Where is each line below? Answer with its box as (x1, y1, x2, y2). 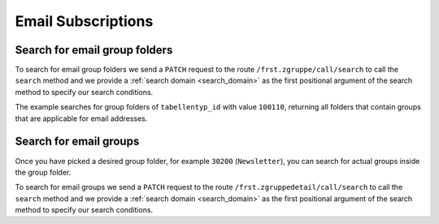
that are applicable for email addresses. (15, 114, 148, 123)
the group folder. (15, 167, 72, 177)
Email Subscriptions (15, 12, 154, 30)
